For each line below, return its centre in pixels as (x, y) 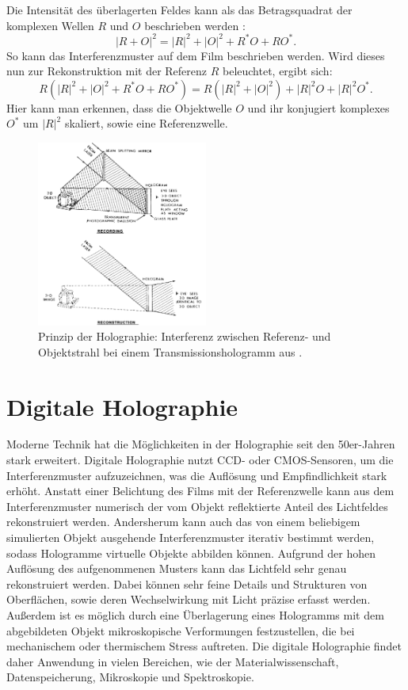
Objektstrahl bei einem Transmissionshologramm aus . (170, 351)
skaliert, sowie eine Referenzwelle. (146, 123)
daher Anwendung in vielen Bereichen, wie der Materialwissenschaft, (173, 661)
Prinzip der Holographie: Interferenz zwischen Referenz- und (185, 336)
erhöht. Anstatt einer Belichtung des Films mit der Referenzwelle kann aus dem (200, 491)
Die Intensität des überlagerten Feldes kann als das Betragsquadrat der (179, 10)
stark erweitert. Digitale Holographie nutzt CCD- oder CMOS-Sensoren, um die (200, 460)
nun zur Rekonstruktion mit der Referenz (107, 71)
